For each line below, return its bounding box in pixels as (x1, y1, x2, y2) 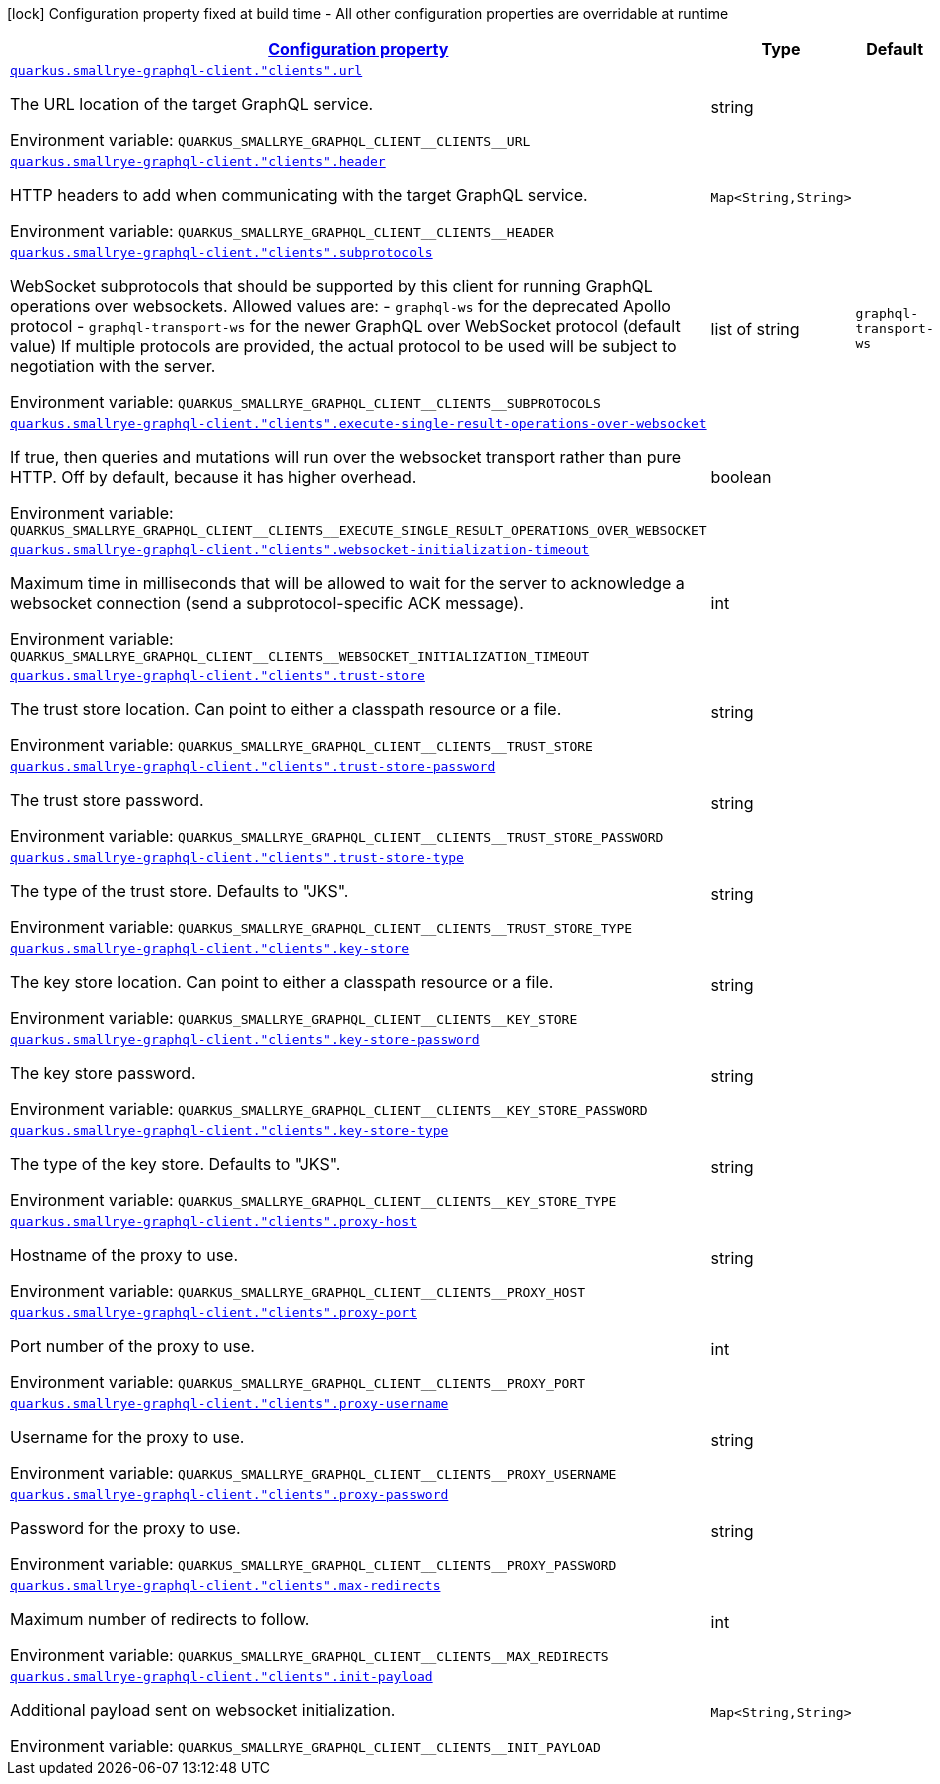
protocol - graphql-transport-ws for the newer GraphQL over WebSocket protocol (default (10, 316, 681, 336)
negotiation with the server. (10, 356, 216, 376)
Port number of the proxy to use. (10, 1336, 255, 1356)
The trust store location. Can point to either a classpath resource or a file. (10, 699, 562, 719)
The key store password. (10, 1063, 196, 1083)
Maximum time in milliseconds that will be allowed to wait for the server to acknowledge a (10, 573, 685, 593)
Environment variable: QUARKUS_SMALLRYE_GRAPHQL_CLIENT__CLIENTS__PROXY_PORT (10, 1372, 586, 1392)
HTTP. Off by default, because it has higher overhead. (10, 467, 417, 487)
